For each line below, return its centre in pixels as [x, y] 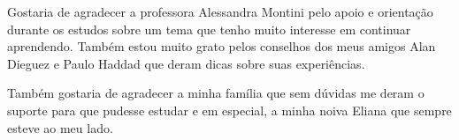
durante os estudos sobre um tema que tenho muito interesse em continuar [209, 29]
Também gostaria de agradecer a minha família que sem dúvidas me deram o [216, 93]
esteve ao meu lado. [60, 127]
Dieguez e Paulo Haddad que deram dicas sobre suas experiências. [186, 63]
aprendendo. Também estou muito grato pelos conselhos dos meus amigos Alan [222, 46]
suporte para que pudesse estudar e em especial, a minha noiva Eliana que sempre [229, 110]
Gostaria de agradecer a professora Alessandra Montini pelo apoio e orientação [220, 11]
